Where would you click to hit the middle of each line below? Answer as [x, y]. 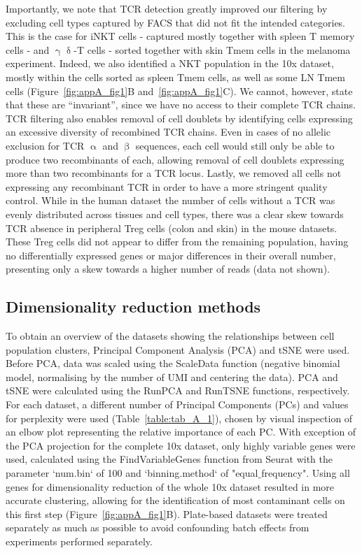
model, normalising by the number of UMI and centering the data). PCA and [172, 376]
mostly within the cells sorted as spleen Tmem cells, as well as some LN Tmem [175, 77]
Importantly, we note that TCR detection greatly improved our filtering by [167, 8]
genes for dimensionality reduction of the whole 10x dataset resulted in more [170, 486]
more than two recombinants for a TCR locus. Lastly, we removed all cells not [174, 173]
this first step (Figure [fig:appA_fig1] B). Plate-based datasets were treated [167, 513]
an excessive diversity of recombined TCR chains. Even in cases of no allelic [168, 132]
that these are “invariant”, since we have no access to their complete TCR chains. [181, 105]
